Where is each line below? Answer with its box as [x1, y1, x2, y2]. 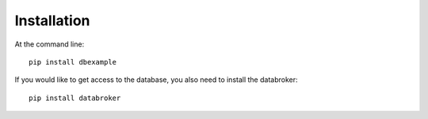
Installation [14, 12, 90, 29]
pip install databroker [29, 93, 121, 102]
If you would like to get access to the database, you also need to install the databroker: [14, 75, 298, 84]
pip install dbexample [29, 58, 117, 66]
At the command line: [14, 39, 85, 49]
